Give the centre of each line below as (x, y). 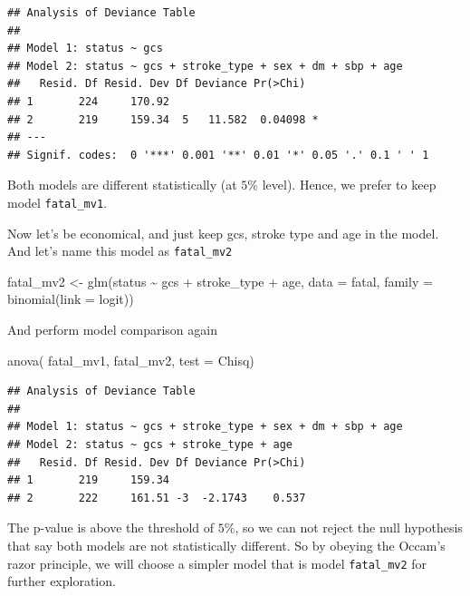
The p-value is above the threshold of (111, 528)
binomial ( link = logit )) (71, 299)
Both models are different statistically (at (122, 185)
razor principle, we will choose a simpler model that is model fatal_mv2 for (217, 563)
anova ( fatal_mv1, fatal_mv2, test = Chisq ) (131, 360)
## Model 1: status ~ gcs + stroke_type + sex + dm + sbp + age (205, 427)
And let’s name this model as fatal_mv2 (120, 251)
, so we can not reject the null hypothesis (349, 528)
